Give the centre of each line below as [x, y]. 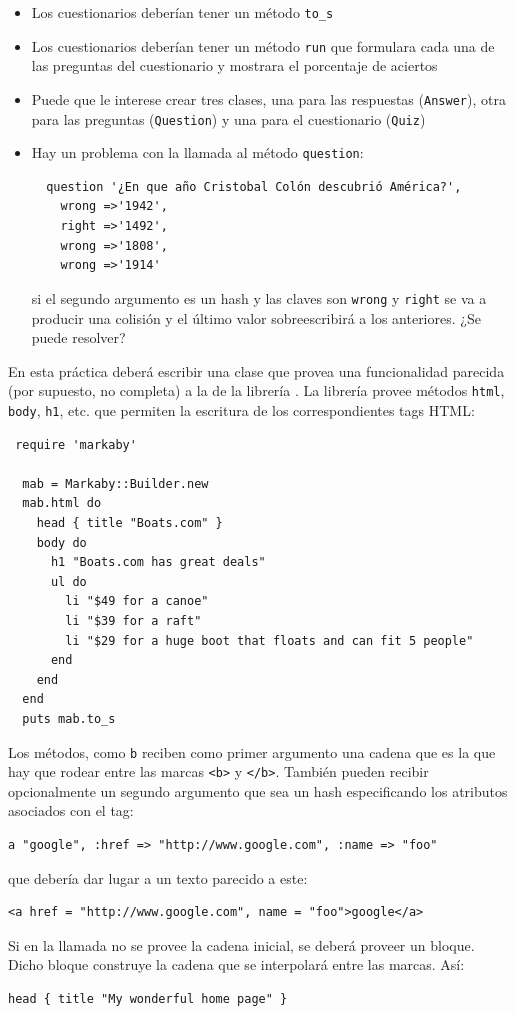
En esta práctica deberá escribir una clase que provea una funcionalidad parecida [256, 370]
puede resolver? [78, 337]
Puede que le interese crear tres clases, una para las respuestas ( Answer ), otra [268, 98]
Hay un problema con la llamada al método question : [197, 152]
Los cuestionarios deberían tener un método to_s [182, 12]
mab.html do [62, 503]
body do [61, 542]
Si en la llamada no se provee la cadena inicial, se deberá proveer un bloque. [241, 944]
